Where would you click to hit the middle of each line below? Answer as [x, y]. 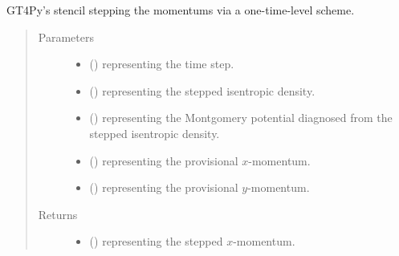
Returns [58, 214]
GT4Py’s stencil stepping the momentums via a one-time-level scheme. [181, 10]
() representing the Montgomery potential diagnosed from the [241, 118]
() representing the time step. [162, 64]
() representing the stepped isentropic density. [202, 90]
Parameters [66, 37]
